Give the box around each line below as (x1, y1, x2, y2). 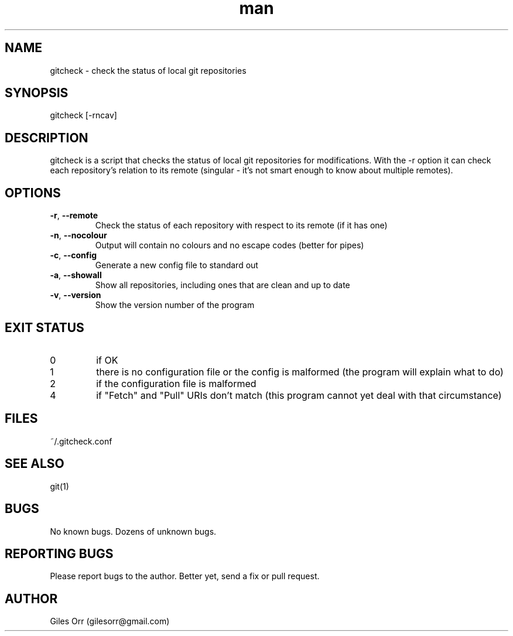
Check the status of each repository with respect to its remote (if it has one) (95, 220, 388, 231)
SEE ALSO (5, 456, 64, 471)
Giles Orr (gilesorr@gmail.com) (50, 616, 170, 627)
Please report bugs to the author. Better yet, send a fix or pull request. (50, 571, 320, 582)
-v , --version (50, 290, 101, 300)
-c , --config (50, 250, 97, 261)
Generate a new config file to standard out (95, 260, 258, 271)
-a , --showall (50, 270, 102, 281)
